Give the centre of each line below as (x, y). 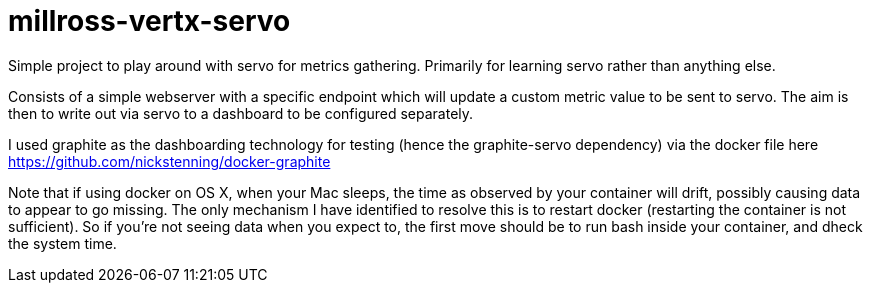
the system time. (62, 243)
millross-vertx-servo (149, 21)
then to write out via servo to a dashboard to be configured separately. (241, 113)
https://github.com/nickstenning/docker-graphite (169, 161)
